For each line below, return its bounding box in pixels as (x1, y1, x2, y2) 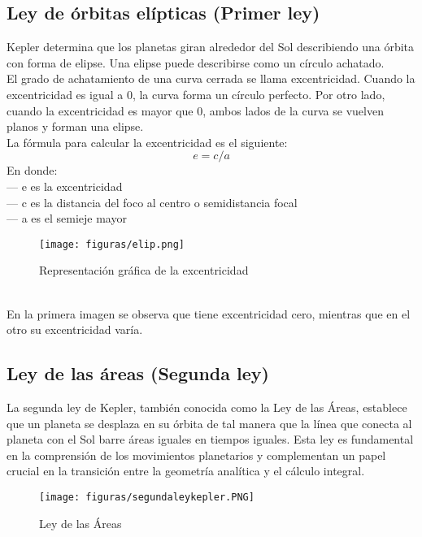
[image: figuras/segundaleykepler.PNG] (39, 491, 255, 503)
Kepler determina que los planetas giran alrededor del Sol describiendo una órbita (7, 38, 415, 55)
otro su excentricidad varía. (7, 321, 143, 338)
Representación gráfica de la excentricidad (39, 262, 249, 279)
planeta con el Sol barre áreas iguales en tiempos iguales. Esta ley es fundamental (7, 431, 414, 448)
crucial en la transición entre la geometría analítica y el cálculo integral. (7, 462, 365, 479)
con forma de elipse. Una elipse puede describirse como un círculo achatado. (7, 54, 385, 71)
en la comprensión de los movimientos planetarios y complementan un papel (7, 446, 386, 463)
